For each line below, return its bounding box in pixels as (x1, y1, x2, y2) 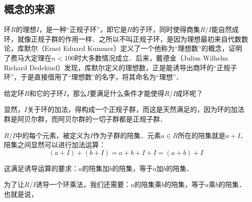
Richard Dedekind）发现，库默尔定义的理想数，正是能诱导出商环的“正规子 (4, 62, 237, 72)
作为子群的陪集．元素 (93, 130, 161, 140)
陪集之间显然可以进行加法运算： (4, 140, 106, 150)
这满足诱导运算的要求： (4, 163, 79, 173)
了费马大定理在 (4, 52, 51, 62)
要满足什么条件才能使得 (89, 88, 164, 98)
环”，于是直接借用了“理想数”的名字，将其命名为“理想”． (4, 72, 183, 82)
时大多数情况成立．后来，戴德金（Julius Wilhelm (75, 52, 228, 62)
